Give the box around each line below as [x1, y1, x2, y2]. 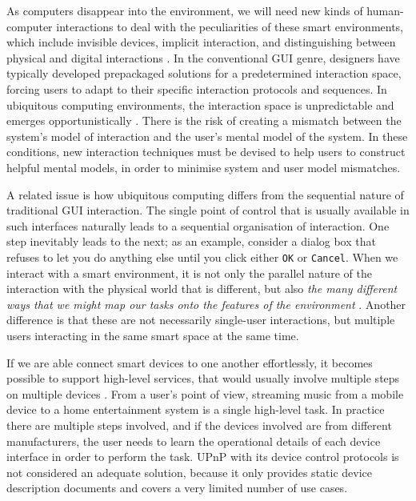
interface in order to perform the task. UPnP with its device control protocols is [6, 448, 399, 465]
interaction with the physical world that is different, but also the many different [6, 280, 398, 297]
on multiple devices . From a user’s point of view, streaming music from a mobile [6, 385, 404, 402]
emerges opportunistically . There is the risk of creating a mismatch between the [6, 112, 402, 129]
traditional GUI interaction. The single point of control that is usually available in [6, 202, 410, 218]
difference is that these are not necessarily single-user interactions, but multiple [6, 311, 395, 328]
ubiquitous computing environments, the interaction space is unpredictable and [6, 96, 394, 113]
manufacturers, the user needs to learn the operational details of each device [6, 432, 381, 449]
